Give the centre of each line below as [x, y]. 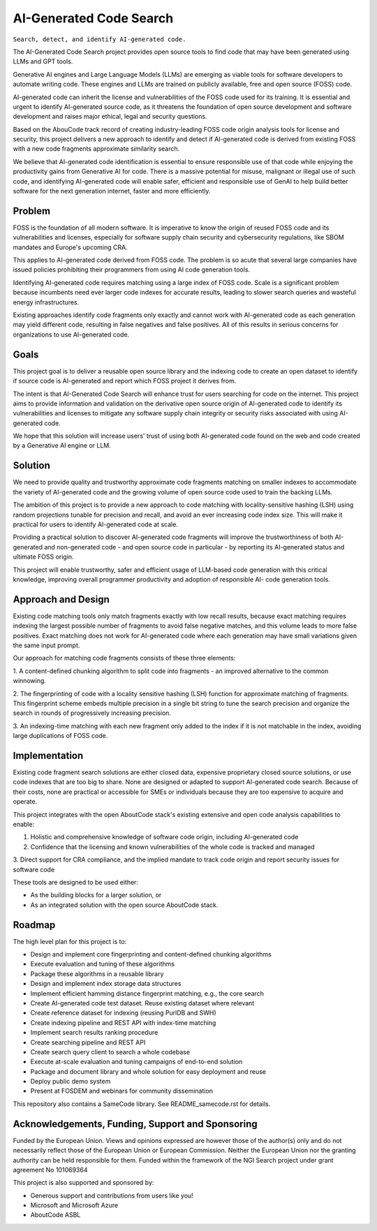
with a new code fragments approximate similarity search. [96, 149]
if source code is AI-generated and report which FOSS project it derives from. [125, 381]
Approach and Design [61, 599]
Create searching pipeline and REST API [88, 1042]
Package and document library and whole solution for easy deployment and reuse [148, 1071]
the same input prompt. [46, 645]
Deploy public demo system [71, 1082]
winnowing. [30, 681]
